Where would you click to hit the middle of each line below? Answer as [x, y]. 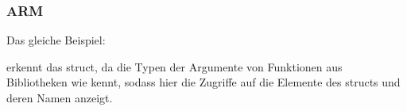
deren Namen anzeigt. [60, 98]
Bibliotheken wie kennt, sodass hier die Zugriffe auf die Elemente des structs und [203, 82]
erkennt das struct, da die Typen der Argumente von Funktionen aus [174, 66]
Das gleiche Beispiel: [56, 40]
